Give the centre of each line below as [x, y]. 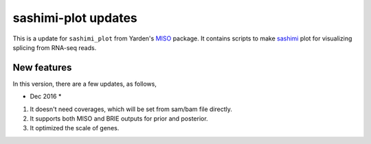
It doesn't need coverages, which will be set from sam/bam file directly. [131, 109]
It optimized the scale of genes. [75, 128]
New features [42, 68]
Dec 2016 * [46, 97]
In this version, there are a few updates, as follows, [85, 84]
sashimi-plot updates [75, 18]
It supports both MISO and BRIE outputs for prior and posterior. [119, 119]
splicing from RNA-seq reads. [55, 47]
